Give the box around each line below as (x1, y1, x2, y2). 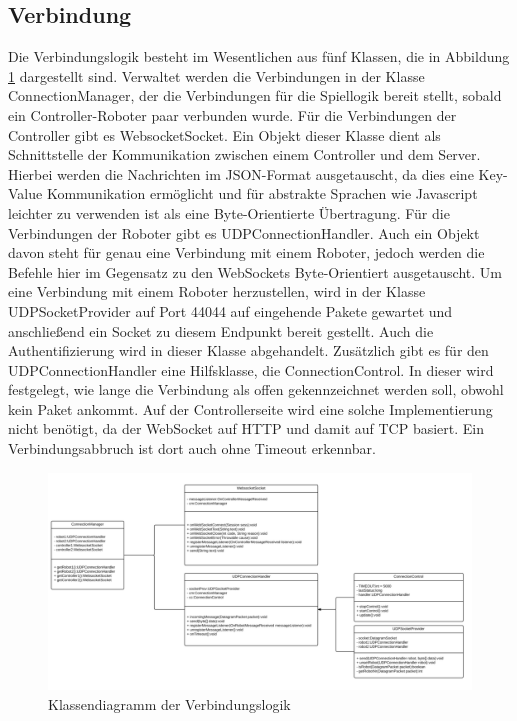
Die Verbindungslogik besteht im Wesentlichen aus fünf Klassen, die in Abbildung (8, 46, 510, 67)
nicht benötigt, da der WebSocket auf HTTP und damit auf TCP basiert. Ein (8, 418, 485, 439)
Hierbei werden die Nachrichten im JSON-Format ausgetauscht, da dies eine (8, 163, 474, 184)
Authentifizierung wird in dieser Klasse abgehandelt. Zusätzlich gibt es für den (8, 340, 489, 361)
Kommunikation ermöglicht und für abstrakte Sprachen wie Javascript (46, 183, 478, 204)
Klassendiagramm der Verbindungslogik (48, 694, 291, 715)
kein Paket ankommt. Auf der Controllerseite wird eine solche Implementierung (8, 398, 493, 419)
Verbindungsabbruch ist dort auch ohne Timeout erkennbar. (8, 438, 376, 459)
